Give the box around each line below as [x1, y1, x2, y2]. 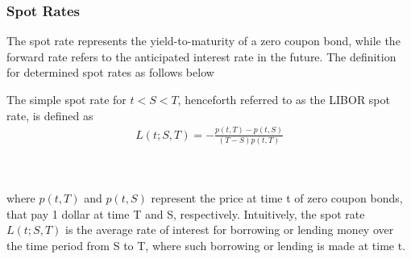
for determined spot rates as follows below [6, 64, 214, 81]
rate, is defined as [6, 107, 93, 123]
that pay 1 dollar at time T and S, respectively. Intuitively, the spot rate [6, 205, 365, 222]
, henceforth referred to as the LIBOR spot [177, 91, 390, 107]
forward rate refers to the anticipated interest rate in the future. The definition [6, 48, 396, 65]
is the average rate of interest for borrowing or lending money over [64, 221, 394, 238]
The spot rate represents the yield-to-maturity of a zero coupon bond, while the [6, 32, 401, 49]
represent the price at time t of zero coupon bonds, [151, 190, 403, 207]
